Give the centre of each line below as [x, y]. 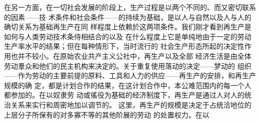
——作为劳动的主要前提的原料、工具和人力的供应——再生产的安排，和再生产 [130, 75]
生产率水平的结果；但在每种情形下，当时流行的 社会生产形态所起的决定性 [124, 46]
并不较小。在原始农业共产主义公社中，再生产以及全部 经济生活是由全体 [134, 56]
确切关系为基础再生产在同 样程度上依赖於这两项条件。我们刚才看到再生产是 [128, 27]
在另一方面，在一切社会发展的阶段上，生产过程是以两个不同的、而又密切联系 [130, 7]
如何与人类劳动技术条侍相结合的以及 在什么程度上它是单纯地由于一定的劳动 [128, 36]
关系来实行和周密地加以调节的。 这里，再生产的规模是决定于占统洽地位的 [131, 104]
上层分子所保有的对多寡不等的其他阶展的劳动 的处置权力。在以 [107, 114]
